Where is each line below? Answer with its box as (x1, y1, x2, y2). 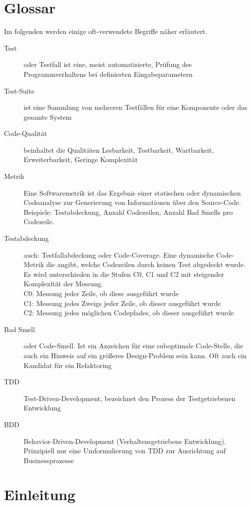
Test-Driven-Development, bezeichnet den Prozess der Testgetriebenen (24, 393, 236, 403)
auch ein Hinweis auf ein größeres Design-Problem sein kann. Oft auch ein (24, 350, 247, 360)
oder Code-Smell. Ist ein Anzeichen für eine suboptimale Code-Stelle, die (24, 340, 243, 351)
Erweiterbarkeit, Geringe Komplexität (24, 154, 138, 165)
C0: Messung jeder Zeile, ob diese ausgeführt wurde (24, 288, 179, 298)
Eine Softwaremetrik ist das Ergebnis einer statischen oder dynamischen (24, 187, 241, 198)
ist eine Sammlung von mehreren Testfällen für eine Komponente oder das (24, 102, 248, 112)
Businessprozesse (24, 455, 74, 465)
